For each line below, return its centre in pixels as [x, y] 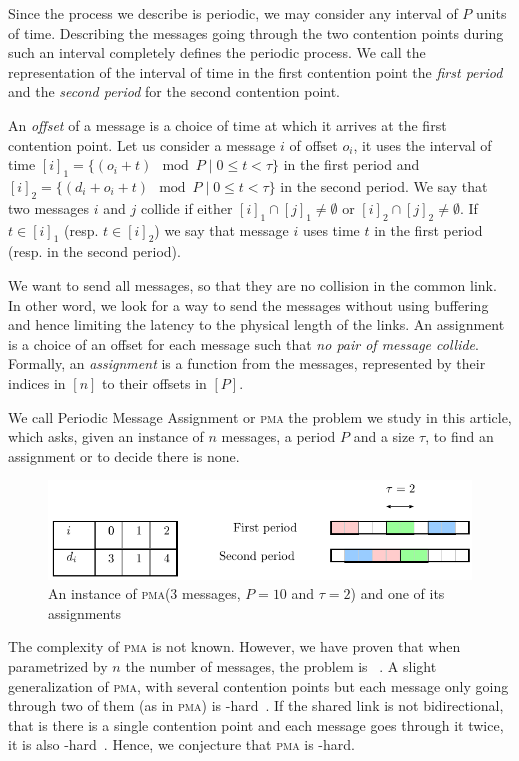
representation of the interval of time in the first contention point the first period [255, 71]
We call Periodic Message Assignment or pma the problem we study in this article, [260, 416]
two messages [49, 207]
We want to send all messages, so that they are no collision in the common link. [252, 284]
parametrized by [58, 666]
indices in [37, 382]
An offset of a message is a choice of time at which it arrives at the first [227, 124]
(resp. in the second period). [94, 251]
